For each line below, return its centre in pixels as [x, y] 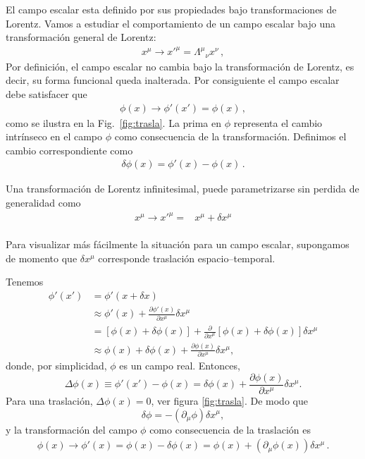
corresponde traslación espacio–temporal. [187, 258]
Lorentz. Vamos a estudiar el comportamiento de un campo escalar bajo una [171, 23]
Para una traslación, [49, 400]
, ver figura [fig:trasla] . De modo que [229, 400]
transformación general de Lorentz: [81, 37]
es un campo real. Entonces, [180, 366]
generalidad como [43, 202]
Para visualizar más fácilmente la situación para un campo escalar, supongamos [178, 244]
